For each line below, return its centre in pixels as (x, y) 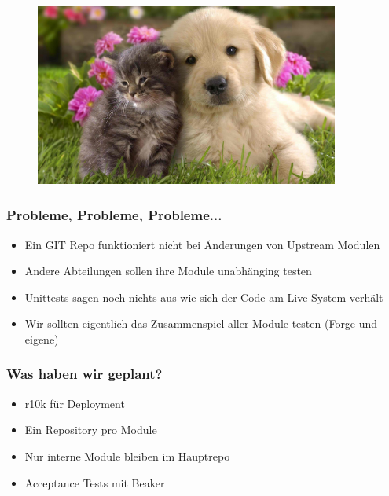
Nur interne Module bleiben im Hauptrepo (127, 456)
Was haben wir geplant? (84, 374)
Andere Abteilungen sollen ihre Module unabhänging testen (168, 271)
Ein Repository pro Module (91, 430)
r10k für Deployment (75, 403)
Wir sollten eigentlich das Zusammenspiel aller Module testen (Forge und (201, 323)
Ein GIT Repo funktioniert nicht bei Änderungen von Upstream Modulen (202, 244)
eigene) (42, 338)
